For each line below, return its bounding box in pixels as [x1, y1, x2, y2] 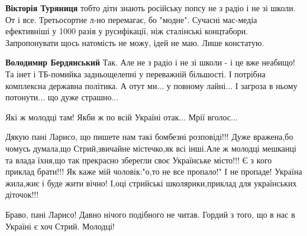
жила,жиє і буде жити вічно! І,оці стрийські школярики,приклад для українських [5, 176, 297, 189]
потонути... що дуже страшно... [5, 91, 119, 103]
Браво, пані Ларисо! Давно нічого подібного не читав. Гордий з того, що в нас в [5, 208, 295, 220]
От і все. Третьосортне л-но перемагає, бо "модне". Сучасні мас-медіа [5, 13, 257, 25]
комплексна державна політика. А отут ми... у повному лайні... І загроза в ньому [5, 79, 298, 91]
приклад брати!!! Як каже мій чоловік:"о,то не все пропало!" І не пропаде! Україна [5, 165, 302, 178]
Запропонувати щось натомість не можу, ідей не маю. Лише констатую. [5, 36, 264, 48]
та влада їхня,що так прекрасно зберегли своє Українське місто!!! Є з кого [5, 153, 272, 166]
